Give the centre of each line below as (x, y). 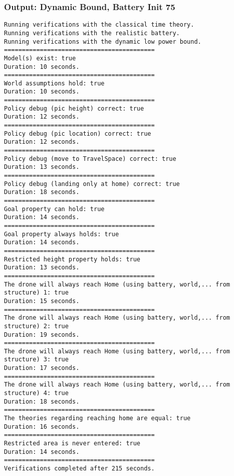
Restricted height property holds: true (72, 259)
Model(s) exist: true (40, 58)
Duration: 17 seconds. (42, 368)
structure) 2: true (36, 326)
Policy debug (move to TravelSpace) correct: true (90, 159)
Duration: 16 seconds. (42, 426)
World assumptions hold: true (54, 83)
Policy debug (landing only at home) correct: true (92, 184)
